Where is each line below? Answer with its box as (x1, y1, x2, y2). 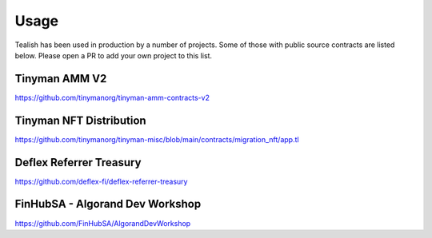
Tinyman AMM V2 (14, 72, 107, 85)
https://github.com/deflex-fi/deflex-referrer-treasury (14, 177, 188, 186)
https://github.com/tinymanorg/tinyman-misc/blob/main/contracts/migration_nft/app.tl (14, 134, 299, 144)
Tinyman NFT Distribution (14, 113, 147, 127)
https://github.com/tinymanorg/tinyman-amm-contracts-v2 (14, 93, 210, 102)
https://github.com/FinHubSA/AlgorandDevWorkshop (14, 218, 191, 228)
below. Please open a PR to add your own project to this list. (14, 50, 212, 60)
